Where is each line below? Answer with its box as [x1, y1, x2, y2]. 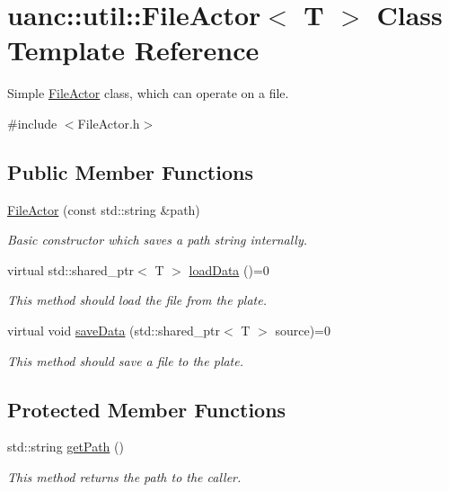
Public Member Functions [7, 157, 253, 185]
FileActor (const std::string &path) [7, 200, 200, 219]
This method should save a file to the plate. [7, 351, 244, 370]
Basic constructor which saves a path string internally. [7, 230, 308, 249]
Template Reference [7, 31, 260, 68]
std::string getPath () [7, 437, 124, 456]
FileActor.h [77, 113, 140, 132]
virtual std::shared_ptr [7, 260, 135, 279]
